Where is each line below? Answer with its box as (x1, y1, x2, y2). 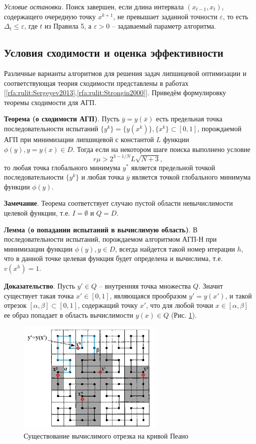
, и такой (225, 290, 252, 300)
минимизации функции (4, 243, 73, 254)
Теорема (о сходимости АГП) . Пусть (4, 113, 120, 124)
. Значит (198, 280, 223, 291)
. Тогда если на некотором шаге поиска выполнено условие (73, 144, 251, 154)
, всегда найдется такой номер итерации (115, 243, 235, 254)
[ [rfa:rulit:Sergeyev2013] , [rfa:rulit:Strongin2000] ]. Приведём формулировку (4, 87, 226, 98)
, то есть (222, 11, 249, 21)
